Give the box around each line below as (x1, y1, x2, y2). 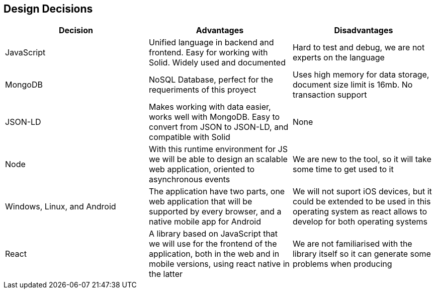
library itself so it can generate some (292, 249, 431, 259)
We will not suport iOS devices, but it (292, 186, 432, 197)
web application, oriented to (148, 164, 255, 175)
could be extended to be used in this (292, 196, 431, 207)
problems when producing (292, 259, 392, 269)
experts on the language (292, 52, 385, 63)
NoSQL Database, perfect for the (148, 75, 273, 85)
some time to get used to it (292, 164, 394, 175)
